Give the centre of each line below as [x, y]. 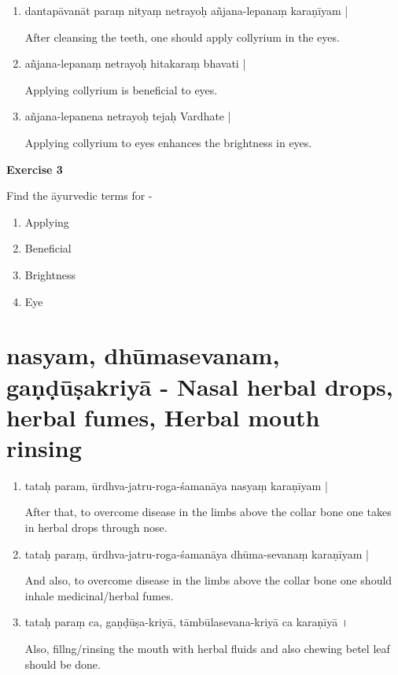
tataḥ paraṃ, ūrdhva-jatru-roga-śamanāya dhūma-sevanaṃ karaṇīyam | [197, 553]
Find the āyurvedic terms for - [79, 195]
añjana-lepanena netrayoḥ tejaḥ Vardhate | [128, 116]
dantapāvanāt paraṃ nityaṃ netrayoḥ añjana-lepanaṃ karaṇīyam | [186, 10]
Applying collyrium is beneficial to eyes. [121, 89]
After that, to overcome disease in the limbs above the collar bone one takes [208, 512]
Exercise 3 [35, 169]
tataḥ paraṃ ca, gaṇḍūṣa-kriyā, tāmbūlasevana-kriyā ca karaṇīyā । [187, 622]
